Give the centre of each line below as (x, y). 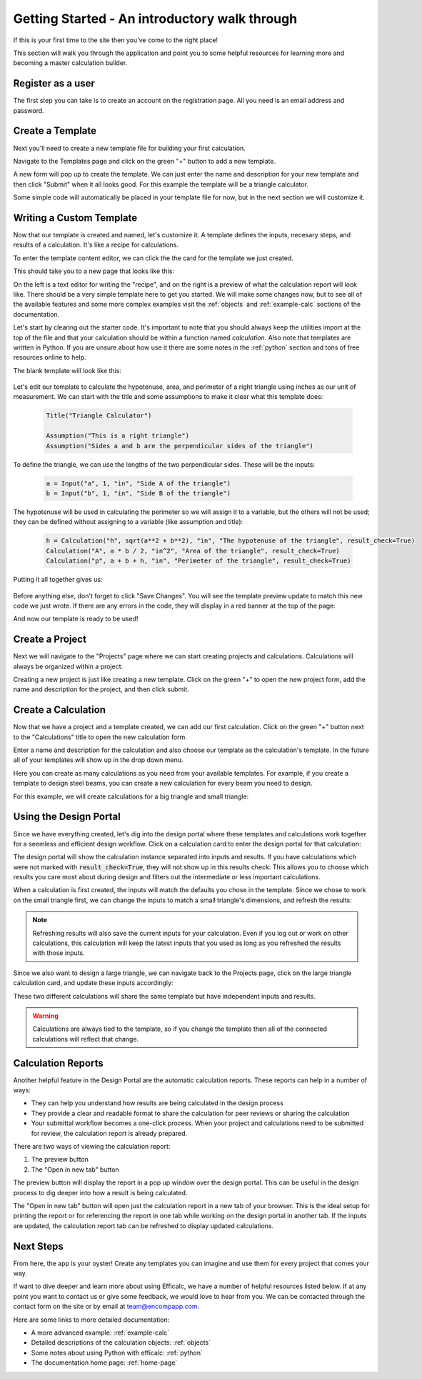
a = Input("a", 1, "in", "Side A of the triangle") (139, 483)
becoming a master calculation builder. (70, 63)
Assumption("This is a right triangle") (117, 436)
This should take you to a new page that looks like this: (94, 271)
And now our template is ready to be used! (76, 619)
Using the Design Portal (67, 817)
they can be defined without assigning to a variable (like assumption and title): (128, 522)
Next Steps (38, 1246)
